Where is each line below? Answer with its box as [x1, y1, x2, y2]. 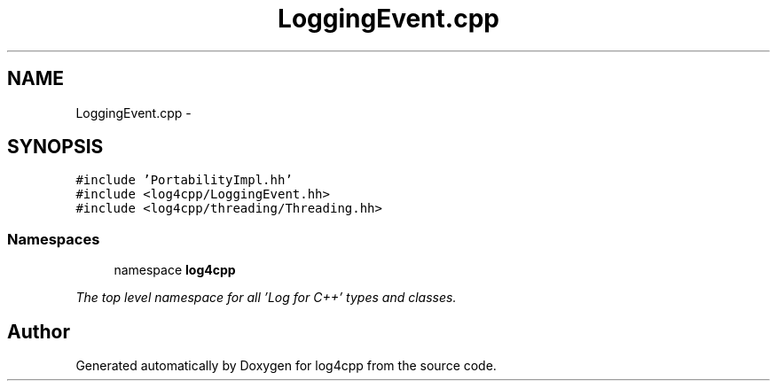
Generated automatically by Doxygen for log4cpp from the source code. [75, 358, 497, 374]
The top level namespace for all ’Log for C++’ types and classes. [75, 290, 457, 306]
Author [7, 320, 70, 343]
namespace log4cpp [114, 262, 236, 278]
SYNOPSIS [7, 136, 104, 159]
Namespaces [7, 229, 100, 248]
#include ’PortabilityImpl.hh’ [75, 173, 293, 188]
